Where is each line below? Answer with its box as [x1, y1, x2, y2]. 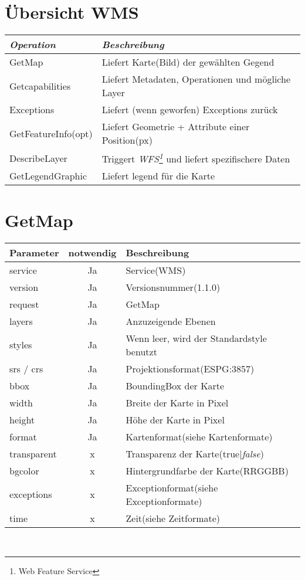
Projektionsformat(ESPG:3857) [126, 361, 255, 375]
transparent [9, 446, 57, 460]
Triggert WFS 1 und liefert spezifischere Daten [101, 150, 290, 166]
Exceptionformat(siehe [126, 480, 218, 494]
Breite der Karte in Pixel [126, 395, 229, 409]
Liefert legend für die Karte [101, 169, 215, 183]
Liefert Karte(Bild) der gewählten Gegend [101, 55, 274, 69]
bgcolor [9, 463, 39, 477]
